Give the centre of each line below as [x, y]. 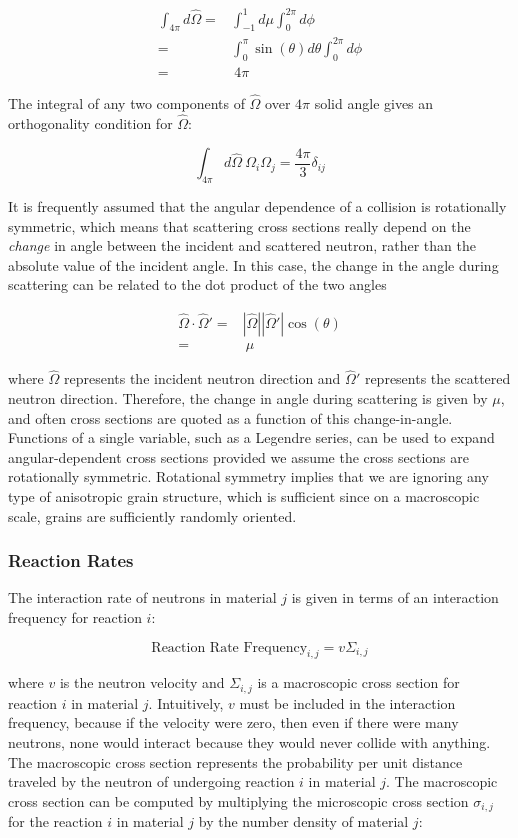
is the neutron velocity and [142, 682]
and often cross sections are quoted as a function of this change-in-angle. [230, 417]
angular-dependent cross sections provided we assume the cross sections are [238, 456]
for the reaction [55, 821]
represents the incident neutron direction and [202, 378]
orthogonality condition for [90, 122]
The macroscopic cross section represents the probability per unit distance [235, 761]
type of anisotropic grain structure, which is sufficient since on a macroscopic [244, 495]
